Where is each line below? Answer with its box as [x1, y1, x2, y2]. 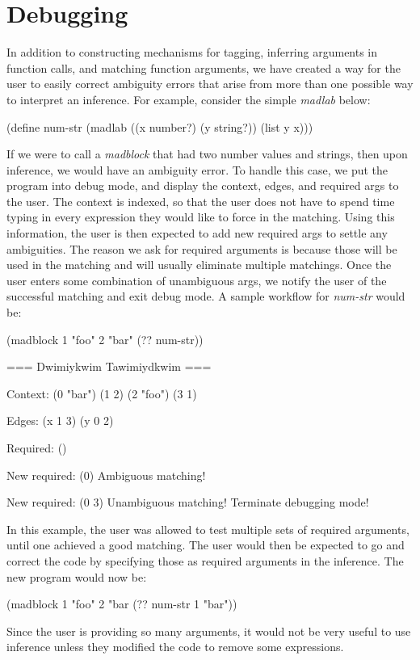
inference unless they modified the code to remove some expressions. [6, 638, 344, 655]
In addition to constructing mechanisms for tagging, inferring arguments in [6, 44, 378, 61]
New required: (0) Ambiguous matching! [6, 466, 206, 483]
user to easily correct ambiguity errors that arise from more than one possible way [6, 75, 414, 92]
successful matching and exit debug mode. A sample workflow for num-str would [6, 288, 405, 305]
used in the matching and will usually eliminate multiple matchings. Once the [6, 256, 392, 273]
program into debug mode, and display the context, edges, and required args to [6, 177, 399, 194]
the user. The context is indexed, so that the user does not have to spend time [6, 192, 395, 209]
